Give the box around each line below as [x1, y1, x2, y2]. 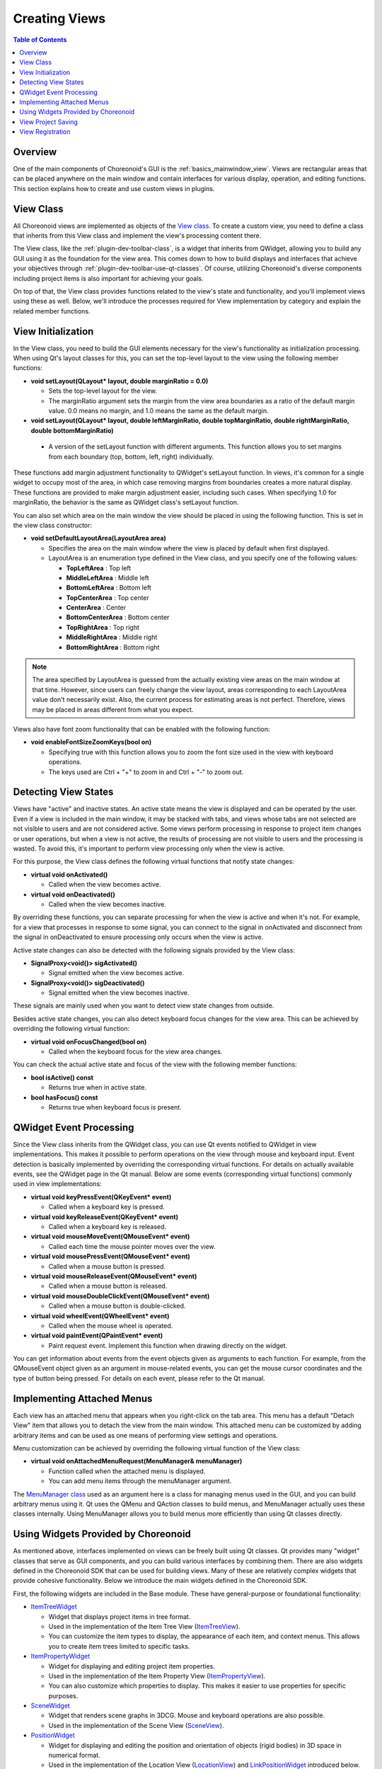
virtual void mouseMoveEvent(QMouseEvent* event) [30, 1232, 190, 1241]
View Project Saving [19, 117, 78, 126]
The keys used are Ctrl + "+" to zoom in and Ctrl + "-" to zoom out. [48, 768, 244, 776]
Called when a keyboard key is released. [48, 1223, 166, 1231]
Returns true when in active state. [48, 1083, 146, 1092]
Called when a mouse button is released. [48, 1281, 168, 1291]
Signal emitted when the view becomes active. [48, 969, 185, 977]
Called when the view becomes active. [48, 880, 161, 889]
